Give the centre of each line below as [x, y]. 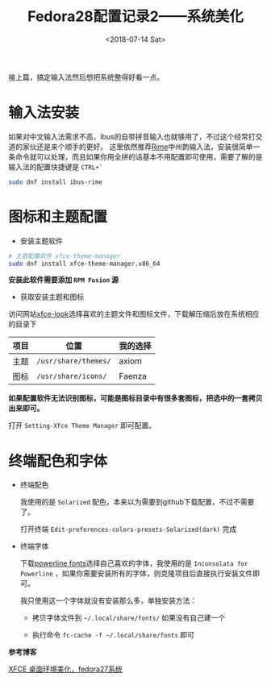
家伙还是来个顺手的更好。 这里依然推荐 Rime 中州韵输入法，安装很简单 [138, 147]
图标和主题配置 [58, 216]
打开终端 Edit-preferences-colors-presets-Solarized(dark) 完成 [128, 529]
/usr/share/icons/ [72, 376]
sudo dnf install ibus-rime [56, 182]
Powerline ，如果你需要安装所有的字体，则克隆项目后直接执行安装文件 [136, 574]
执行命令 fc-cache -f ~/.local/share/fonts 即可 [113, 635]
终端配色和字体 [58, 461]
